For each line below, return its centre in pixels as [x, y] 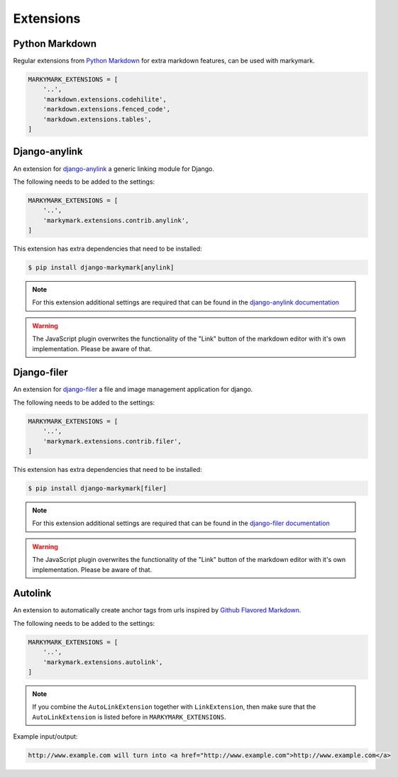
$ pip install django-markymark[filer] [97, 488]
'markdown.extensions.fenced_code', [106, 109]
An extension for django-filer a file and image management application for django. [133, 390]
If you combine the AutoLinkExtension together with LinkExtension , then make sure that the [174, 707]
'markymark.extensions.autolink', [103, 662]
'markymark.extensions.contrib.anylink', [116, 220]
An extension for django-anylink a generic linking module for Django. [114, 169]
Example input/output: [45, 737]
